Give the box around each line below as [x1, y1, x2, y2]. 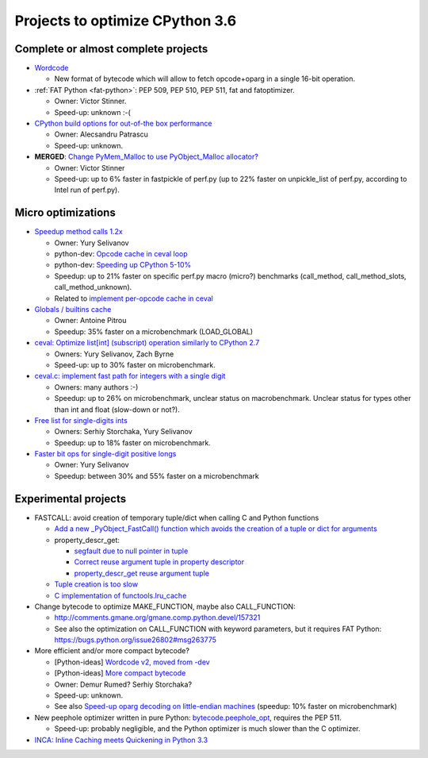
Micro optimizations [14, 206, 117, 220]
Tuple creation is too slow [54, 579, 139, 589]
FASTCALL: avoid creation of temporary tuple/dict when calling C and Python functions [34, 513, 319, 522]
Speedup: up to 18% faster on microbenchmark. [54, 437, 212, 448]
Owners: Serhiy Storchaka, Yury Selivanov [54, 427, 193, 437]
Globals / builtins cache [34, 305, 112, 314]
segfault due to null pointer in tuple [74, 546, 189, 556]
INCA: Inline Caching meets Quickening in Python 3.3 [34, 735, 208, 745]
